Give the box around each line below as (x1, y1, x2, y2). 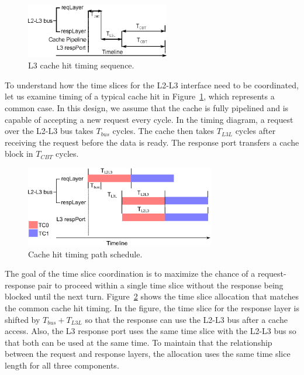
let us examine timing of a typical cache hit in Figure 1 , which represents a (5, 90, 275, 102)
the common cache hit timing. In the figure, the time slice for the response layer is (5, 302, 300, 314)
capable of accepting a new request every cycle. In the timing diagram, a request (5, 113, 293, 125)
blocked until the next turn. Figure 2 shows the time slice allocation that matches (5, 290, 299, 302)
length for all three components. (5, 359, 119, 371)
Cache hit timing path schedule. (28, 247, 143, 260)
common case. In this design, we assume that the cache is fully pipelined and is (5, 101, 289, 113)
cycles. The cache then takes (112, 125, 215, 137)
